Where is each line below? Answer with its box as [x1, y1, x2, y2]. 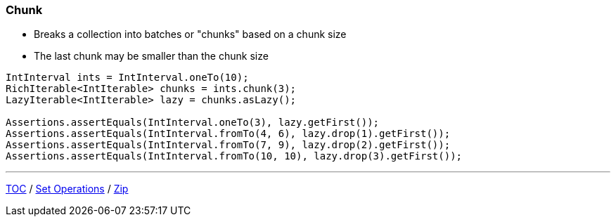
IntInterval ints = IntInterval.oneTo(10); [6, 72, 249, 84]
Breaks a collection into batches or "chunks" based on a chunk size [34, 28, 347, 41]
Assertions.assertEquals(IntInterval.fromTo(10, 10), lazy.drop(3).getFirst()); [6, 150, 463, 162]
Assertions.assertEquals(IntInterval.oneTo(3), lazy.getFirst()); [6, 117, 380, 129]
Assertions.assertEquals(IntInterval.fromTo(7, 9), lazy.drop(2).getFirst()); [6, 139, 451, 151]
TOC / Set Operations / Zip [6, 183, 129, 195]
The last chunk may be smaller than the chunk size [34, 50, 269, 63]
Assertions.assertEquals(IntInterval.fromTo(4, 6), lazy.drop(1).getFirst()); [6, 128, 451, 140]
